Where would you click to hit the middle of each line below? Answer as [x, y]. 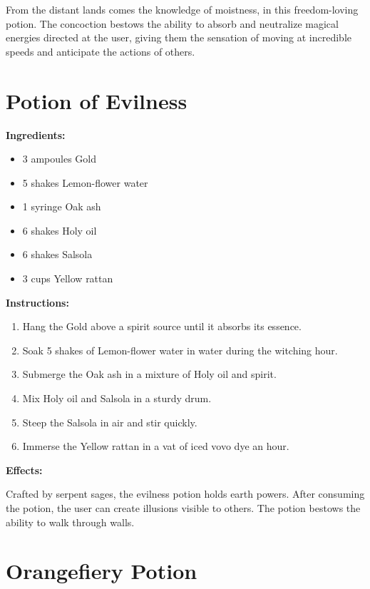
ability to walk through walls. [70, 522]
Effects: [24, 470]
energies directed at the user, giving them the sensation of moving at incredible [179, 37]
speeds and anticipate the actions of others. [101, 51]
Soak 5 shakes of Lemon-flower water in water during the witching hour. [180, 350]
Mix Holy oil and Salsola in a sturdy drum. [117, 398]
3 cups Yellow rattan [68, 278]
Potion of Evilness [97, 100]
